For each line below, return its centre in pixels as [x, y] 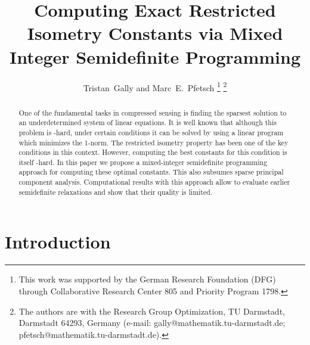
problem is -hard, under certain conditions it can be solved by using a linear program [151, 132]
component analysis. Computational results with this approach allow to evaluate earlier [154, 182]
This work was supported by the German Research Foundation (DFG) [147, 279]
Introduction [58, 242]
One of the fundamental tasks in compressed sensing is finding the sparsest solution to [153, 112]
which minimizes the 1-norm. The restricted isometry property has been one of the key [154, 142]
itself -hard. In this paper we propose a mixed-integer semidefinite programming [143, 162]
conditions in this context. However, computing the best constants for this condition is [153, 152]
